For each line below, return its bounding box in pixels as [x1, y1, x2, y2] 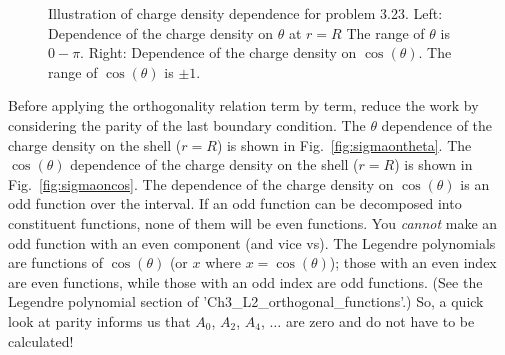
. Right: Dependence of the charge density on [80, 42, 357, 63]
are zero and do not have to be [285, 310, 475, 331]
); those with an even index [329, 252, 497, 273]
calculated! [8, 330, 74, 351]
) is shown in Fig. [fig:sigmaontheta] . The [216, 134, 472, 155]
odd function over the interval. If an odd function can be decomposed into [8, 193, 462, 214]
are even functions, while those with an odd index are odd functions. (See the [8, 271, 483, 292]
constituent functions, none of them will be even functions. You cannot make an [8, 212, 498, 233]
